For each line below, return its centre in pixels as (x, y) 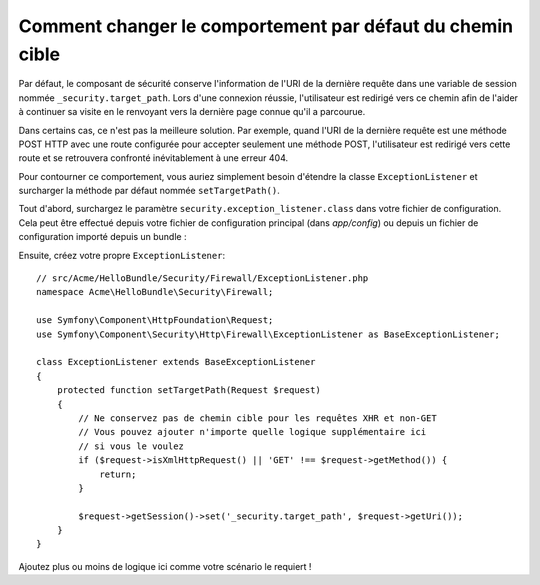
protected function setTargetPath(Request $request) (189, 390)
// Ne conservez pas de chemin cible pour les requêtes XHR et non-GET (257, 418)
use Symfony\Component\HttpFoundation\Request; (155, 320)
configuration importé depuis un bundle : (102, 237)
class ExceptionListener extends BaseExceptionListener (176, 362)
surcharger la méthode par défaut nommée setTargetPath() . (149, 191)
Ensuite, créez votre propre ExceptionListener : (121, 255)
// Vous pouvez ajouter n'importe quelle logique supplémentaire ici (252, 432)
